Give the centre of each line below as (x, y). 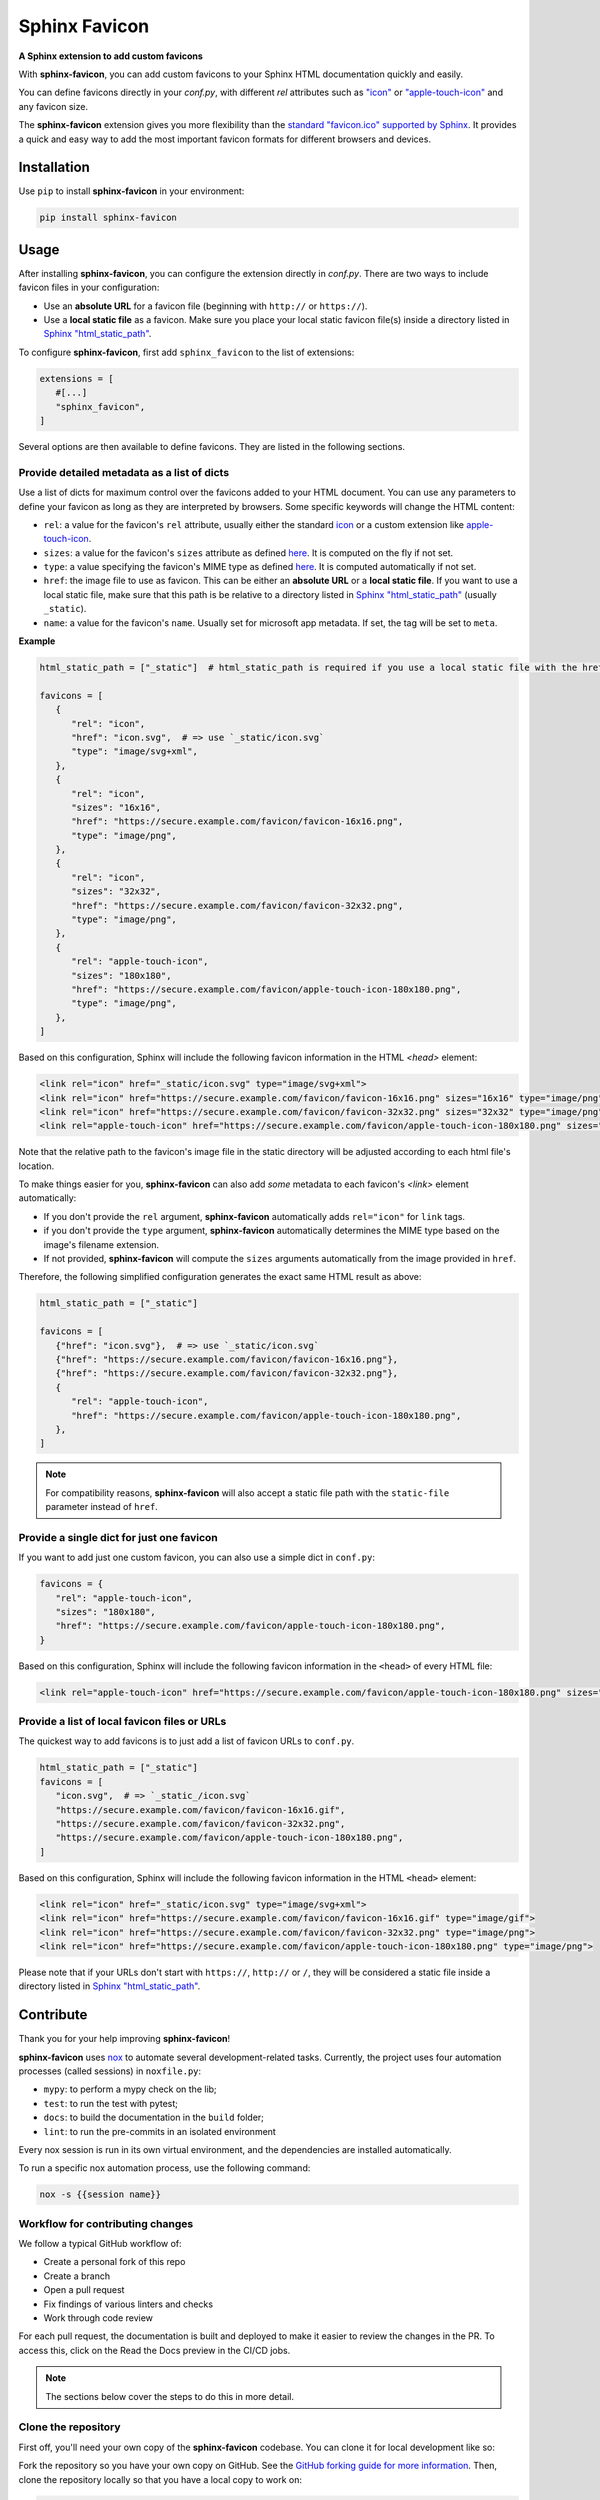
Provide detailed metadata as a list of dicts (124, 472)
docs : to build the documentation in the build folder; (154, 2117)
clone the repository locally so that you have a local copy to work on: (160, 2479)
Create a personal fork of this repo (114, 2262)
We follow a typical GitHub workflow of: (100, 2244)
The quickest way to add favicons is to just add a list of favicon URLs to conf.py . (186, 1741)
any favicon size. (53, 106)
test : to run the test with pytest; (111, 2103)
